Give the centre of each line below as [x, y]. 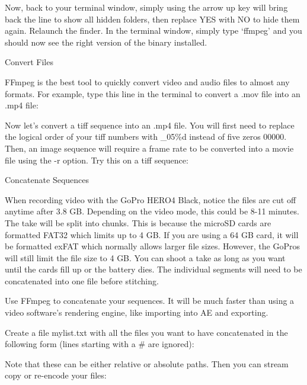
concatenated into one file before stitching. [82, 280]
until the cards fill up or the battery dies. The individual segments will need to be [153, 269]
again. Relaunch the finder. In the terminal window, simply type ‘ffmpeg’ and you [153, 31]
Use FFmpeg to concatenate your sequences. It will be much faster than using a [150, 301]
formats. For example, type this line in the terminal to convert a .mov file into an [153, 93]
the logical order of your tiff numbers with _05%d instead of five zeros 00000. [146, 137]
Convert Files [29, 62]
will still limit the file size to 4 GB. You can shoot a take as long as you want [145, 257]
